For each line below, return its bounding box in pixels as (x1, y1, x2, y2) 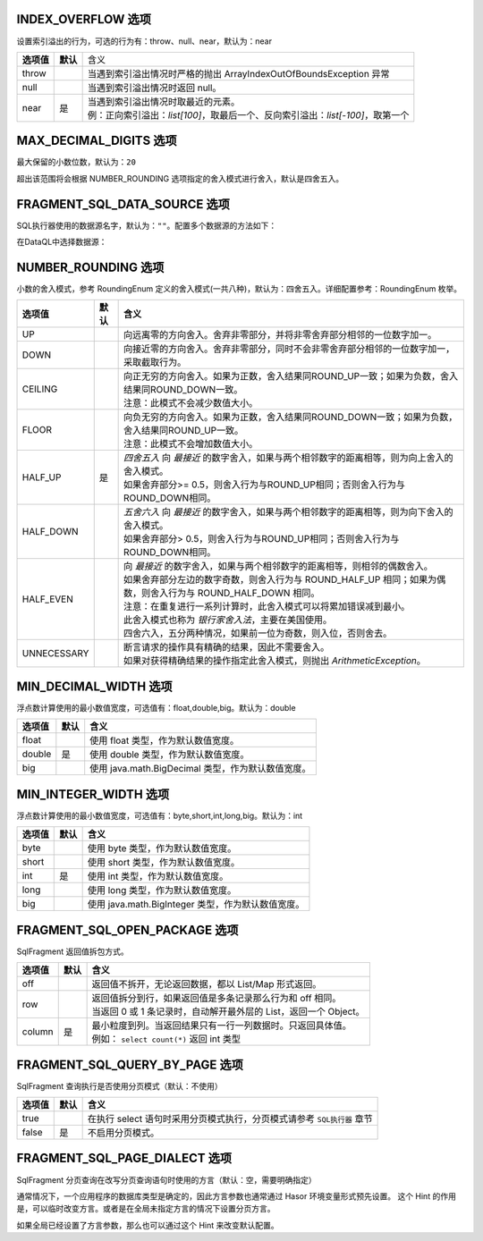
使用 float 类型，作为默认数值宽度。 (89, 734, 240, 747)
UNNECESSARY (21, 647, 89, 660)
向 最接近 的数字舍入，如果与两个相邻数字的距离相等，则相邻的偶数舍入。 (123, 560, 434, 572)
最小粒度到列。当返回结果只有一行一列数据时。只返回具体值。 (91, 1019, 352, 1032)
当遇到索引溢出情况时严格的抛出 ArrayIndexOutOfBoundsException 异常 (87, 67, 390, 80)
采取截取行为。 (123, 356, 187, 368)
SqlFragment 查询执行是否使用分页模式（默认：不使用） (16, 1080, 223, 1091)
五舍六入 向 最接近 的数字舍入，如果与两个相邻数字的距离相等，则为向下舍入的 (123, 506, 453, 519)
